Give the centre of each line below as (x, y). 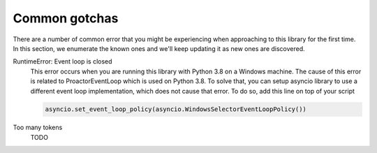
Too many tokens (38, 127)
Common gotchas (66, 18)
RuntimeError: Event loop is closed (62, 61)
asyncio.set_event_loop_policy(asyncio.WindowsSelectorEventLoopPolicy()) (176, 109)
